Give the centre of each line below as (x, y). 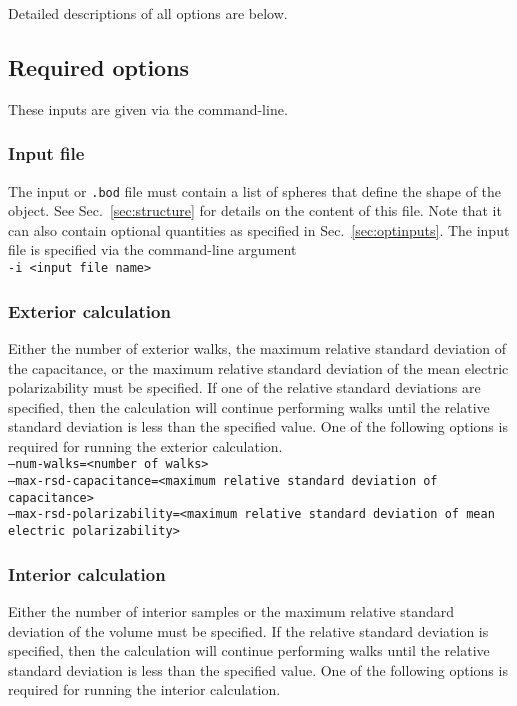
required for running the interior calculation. (144, 689)
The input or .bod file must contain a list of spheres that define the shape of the (255, 190)
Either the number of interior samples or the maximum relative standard (231, 610)
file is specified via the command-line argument (152, 249)
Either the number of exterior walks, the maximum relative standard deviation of (257, 347)
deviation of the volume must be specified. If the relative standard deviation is (248, 630)
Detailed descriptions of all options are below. (148, 13)
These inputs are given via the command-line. (148, 108)
